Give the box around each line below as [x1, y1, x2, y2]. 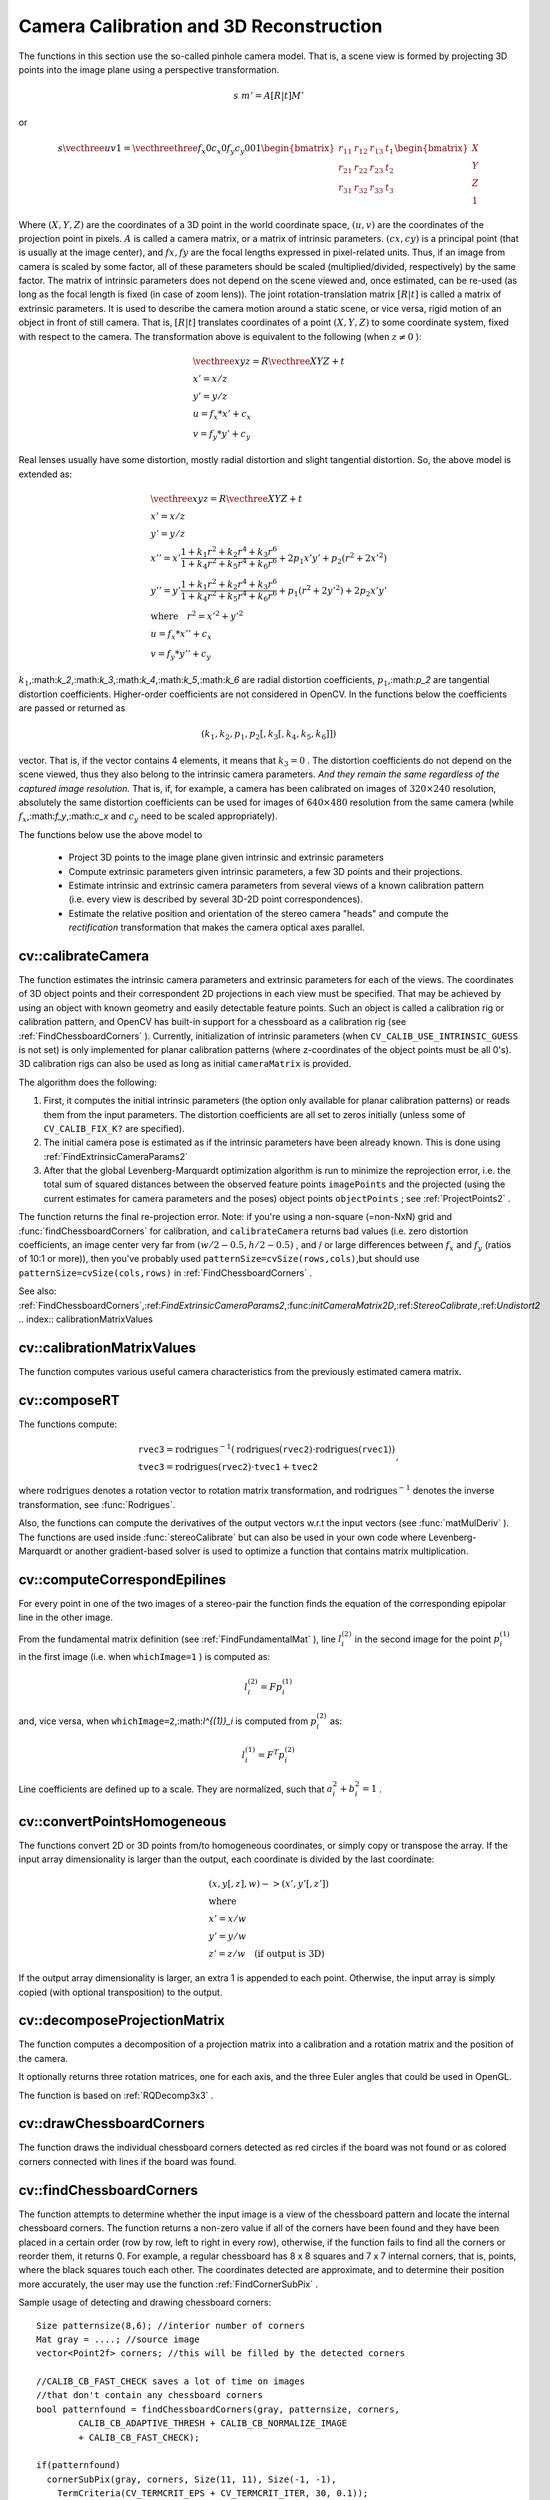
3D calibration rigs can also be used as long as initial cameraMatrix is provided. [18, 1058, 352, 1070]
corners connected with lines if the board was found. [18, 2155, 237, 2167]
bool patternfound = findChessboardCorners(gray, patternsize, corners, [36, 2403, 400, 2415]
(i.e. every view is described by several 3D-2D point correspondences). [68, 893, 364, 905]
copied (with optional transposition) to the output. [18, 1986, 223, 1998]
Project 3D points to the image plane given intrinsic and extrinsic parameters [68, 851, 384, 864]
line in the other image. [18, 1611, 114, 1624]
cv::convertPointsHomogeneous [18, 1813, 227, 1830]
